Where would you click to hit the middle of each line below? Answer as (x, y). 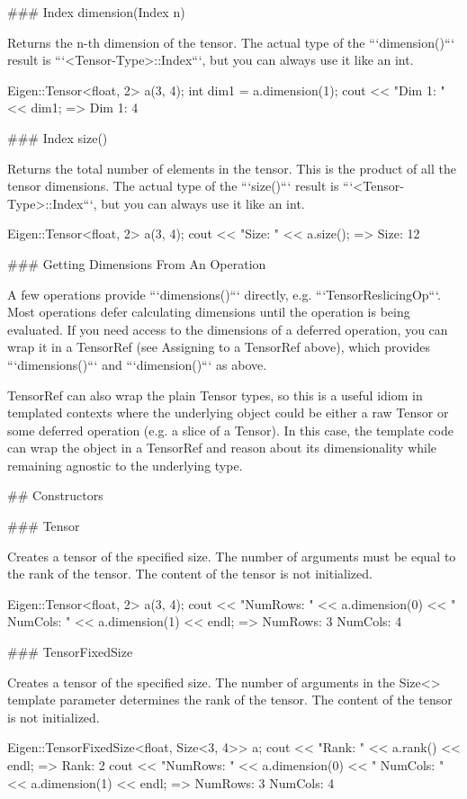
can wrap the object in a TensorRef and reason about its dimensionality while (222, 448)
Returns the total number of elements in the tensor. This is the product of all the (232, 168)
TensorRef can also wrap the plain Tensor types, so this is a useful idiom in (215, 395)
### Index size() (58, 137)
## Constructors (55, 495)
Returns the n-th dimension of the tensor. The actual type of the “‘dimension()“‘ (231, 42)
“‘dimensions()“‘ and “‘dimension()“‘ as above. (137, 364)
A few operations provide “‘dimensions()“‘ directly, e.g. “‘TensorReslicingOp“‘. (224, 294)
